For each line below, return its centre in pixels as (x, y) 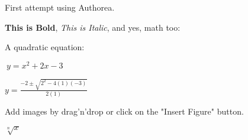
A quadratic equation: (45, 47)
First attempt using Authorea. (60, 7)
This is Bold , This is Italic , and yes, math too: (93, 27)
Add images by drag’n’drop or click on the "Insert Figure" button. (124, 111)
